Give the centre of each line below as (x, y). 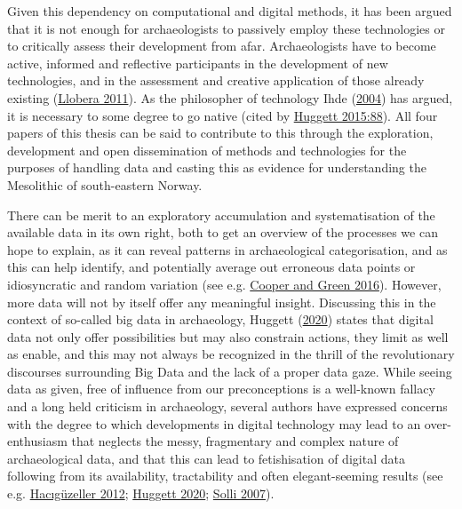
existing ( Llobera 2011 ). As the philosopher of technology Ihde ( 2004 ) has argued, (230, 97)
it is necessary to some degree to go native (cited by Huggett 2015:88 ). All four (223, 115)
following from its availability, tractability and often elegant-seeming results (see (225, 476)
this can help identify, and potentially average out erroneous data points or (211, 267)
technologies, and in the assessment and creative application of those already (216, 80)
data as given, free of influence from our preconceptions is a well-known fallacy (221, 389)
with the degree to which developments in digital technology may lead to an (214, 423)
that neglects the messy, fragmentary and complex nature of (235, 441)
